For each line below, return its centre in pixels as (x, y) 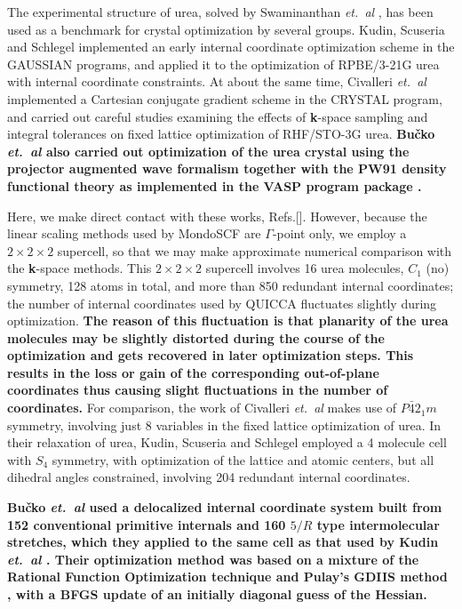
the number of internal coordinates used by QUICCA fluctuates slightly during (222, 303)
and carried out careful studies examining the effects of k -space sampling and (218, 116)
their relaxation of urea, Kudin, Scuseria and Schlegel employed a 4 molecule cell (227, 442)
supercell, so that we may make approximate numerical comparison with (255, 250)
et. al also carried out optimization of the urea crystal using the (208, 151)
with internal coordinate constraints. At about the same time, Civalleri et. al (217, 81)
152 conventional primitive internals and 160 (147, 524)
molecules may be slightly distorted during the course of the (196, 337)
